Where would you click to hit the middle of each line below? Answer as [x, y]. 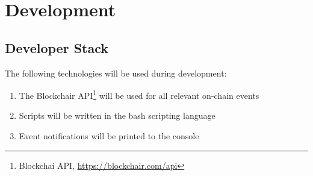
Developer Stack [57, 47]
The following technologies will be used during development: [116, 73]
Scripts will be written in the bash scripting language [117, 115]
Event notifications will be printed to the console [109, 136]
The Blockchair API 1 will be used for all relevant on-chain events [139, 94]
